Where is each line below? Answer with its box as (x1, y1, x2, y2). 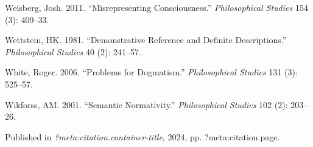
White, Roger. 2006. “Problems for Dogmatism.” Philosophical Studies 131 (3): (5, 66, 298, 78)
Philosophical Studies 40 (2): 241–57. (5, 45, 141, 58)
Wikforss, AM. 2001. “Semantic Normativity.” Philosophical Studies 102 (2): (5, 98, 288, 111)
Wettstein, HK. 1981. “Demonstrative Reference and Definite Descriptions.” (5, 33, 287, 46)
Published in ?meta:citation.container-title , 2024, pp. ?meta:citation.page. (5, 130, 280, 143)
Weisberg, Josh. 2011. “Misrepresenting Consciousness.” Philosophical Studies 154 (5, 1, 308, 13)
